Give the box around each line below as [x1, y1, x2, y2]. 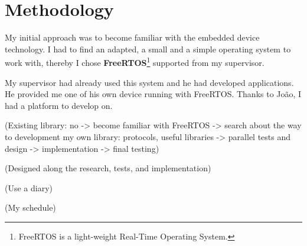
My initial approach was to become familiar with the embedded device [5, 31, 260, 44]
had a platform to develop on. [5, 99, 113, 111]
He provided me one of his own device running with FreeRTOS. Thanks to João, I [5, 88, 302, 100]
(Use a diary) [5, 181, 53, 194]
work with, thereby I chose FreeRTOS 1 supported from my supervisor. [5, 55, 264, 68]
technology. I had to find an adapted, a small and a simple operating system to [5, 42, 291, 55]
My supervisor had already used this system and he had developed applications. [5, 76, 294, 88]
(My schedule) [5, 201, 56, 214]
